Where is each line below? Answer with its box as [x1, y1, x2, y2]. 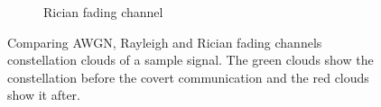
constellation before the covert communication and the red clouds [7, 67, 369, 86]
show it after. [7, 85, 81, 104]
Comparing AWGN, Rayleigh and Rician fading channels [7, 32, 322, 51]
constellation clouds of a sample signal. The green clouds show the [7, 50, 374, 69]
